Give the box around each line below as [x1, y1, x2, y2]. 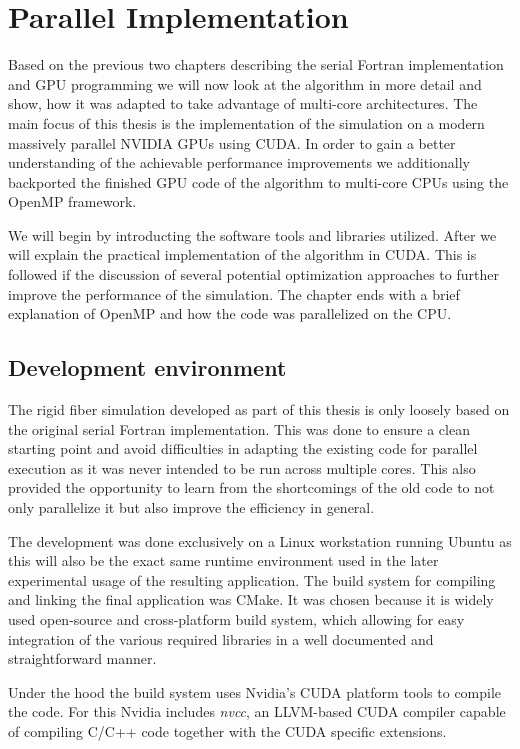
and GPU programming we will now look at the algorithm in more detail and [8, 73, 482, 94]
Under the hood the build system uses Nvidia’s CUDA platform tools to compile [8, 681, 502, 702]
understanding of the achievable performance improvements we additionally [8, 152, 470, 173]
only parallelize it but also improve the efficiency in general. [8, 497, 375, 518]
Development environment [8, 352, 287, 383]
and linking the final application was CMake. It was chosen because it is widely [8, 589, 494, 610]
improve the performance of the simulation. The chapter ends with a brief [8, 283, 460, 304]
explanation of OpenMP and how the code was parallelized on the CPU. [8, 303, 452, 324]
